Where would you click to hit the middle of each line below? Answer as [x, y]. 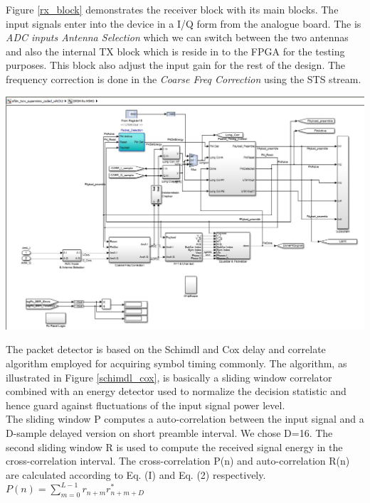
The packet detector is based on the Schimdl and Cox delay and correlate [166, 349]
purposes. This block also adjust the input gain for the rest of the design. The [176, 65]
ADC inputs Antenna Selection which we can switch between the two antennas [177, 37]
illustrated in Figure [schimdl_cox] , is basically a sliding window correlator [169, 377]
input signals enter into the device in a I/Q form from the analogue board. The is [184, 23]
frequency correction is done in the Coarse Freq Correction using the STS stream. [184, 79]
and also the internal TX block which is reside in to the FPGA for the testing [175, 51]
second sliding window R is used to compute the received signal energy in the [174, 447]
